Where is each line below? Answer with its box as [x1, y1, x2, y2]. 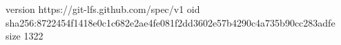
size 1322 [6, 29, 43, 43]
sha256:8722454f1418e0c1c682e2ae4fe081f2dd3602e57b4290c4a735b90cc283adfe [6, 15, 335, 29]
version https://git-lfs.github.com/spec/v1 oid [6, 2, 200, 16]
